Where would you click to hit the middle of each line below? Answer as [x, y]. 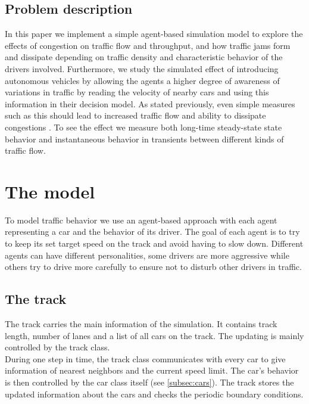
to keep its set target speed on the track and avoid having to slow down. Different [154, 243]
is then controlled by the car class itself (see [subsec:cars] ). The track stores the [149, 382]
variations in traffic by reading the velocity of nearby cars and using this [137, 92]
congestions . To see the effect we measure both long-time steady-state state [143, 127]
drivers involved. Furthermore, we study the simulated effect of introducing [142, 68]
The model [50, 191]
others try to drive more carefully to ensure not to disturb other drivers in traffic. [153, 267]
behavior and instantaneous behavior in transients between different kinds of [144, 139]
